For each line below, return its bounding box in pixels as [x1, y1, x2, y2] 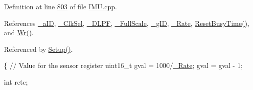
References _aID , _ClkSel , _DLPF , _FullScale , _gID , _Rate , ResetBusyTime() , [4, 18, 250, 28]
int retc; [4, 76, 28, 87]
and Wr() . [4, 27, 34, 38]
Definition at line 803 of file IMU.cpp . [4, 1, 117, 11]
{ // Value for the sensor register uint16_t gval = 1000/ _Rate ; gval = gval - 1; [4, 60, 243, 70]
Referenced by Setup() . [4, 44, 73, 54]
